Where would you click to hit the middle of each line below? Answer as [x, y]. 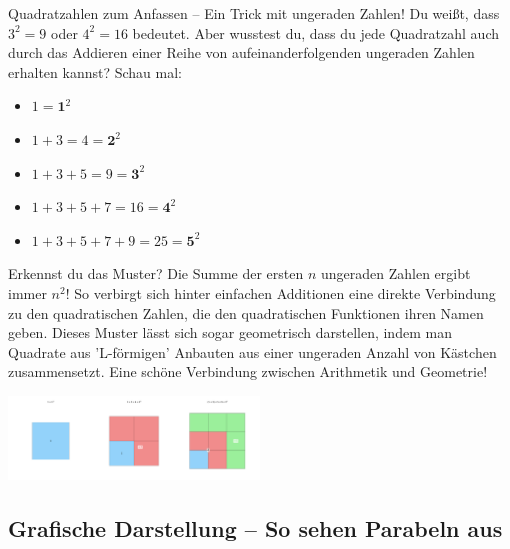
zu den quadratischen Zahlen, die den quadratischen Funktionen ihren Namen [246, 312]
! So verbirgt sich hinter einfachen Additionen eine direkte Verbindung [280, 292]
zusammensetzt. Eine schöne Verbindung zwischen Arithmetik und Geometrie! [248, 371]
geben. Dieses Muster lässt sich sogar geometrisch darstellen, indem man [230, 332]
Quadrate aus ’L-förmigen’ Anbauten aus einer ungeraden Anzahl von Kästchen [252, 351]
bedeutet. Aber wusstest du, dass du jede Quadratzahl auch [315, 32]
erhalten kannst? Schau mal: [95, 71]
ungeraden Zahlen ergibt [395, 273]
